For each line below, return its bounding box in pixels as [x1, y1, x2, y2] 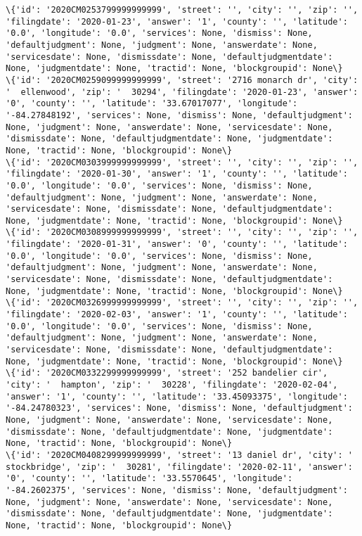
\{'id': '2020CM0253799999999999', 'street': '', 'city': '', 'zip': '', [6, 5, 358, 15]
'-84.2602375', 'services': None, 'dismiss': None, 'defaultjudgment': [6, 485, 348, 495]
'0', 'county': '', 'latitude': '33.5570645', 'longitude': [6, 473, 293, 484]
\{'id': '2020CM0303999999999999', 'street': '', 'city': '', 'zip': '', [6, 157, 358, 167]
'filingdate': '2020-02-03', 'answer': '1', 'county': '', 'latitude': [6, 310, 348, 320]
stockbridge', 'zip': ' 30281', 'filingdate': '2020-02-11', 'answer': [6, 461, 353, 472]
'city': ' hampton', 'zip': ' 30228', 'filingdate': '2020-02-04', [6, 380, 338, 390]
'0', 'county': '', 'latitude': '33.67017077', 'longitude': [6, 98, 298, 109]
